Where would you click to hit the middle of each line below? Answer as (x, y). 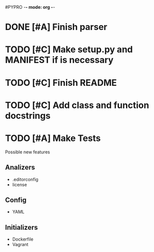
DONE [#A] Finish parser (56, 27)
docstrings (28, 116)
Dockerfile (23, 239)
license (19, 184)
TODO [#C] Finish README (61, 83)
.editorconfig (25, 179)
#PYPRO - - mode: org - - (30, 7)
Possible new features (28, 152)
